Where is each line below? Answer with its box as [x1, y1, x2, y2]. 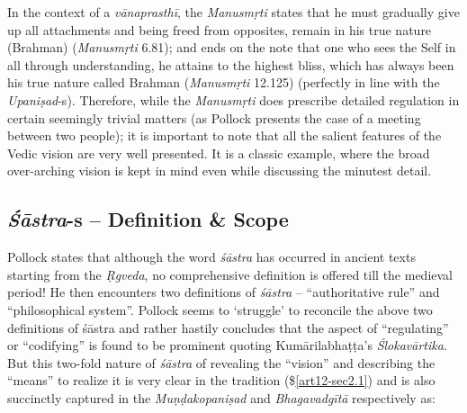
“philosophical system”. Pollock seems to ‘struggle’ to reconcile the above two [7, 300, 433, 319]
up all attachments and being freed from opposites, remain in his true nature [7, 20, 432, 39]
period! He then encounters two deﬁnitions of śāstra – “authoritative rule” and [7, 283, 440, 301]
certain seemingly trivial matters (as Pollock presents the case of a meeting [7, 108, 421, 127]
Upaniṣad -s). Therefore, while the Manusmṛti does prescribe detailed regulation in [7, 90, 460, 109]
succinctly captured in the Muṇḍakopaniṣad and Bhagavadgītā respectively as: [7, 388, 436, 407]
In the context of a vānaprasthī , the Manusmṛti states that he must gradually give [7, 3, 460, 21]
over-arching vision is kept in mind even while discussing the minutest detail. [7, 161, 432, 180]
